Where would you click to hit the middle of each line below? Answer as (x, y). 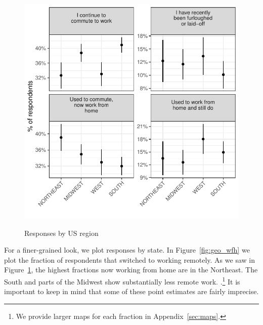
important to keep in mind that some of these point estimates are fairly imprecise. (131, 291)
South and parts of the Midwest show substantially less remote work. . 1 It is (122, 280)
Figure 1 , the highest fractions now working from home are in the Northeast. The (131, 270)
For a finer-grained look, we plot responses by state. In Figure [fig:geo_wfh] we (127, 250)
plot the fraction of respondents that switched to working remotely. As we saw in (129, 259)
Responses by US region (61, 233)
